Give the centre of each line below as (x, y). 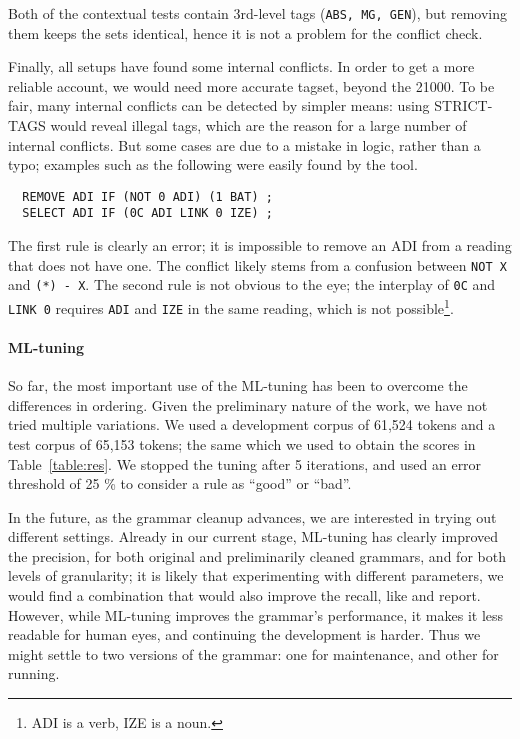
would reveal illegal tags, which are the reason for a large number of (258, 125)
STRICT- (463, 105)
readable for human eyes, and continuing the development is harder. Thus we (244, 634)
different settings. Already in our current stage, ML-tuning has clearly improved (253, 536)
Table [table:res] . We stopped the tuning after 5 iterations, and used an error (245, 463)
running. (34, 673)
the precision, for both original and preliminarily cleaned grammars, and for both (257, 555)
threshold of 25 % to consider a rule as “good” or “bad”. (180, 483)
